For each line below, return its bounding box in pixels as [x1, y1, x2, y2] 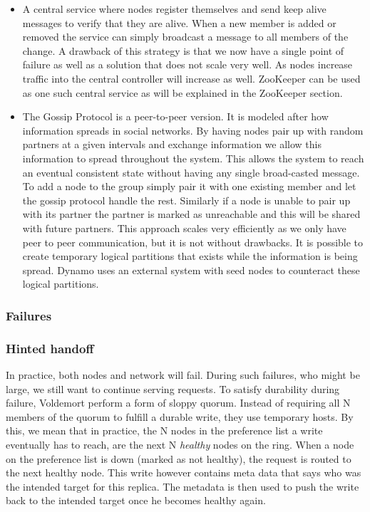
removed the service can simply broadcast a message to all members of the [22, 29, 349, 44]
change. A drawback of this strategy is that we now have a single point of [22, 43, 344, 58]
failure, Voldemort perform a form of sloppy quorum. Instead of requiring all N [6, 395, 351, 410]
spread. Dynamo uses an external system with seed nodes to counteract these [22, 262, 360, 277]
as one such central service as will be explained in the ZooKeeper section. [22, 85, 343, 100]
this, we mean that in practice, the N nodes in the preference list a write [6, 423, 323, 438]
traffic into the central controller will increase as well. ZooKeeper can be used [22, 70, 361, 85]
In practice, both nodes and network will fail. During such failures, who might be [6, 367, 360, 382]
